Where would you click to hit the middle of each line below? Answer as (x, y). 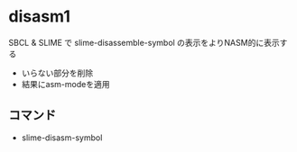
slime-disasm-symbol (62, 138)
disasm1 (40, 17)
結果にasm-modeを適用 (65, 84)
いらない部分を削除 (57, 73)
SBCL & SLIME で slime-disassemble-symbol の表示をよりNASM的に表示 (144, 42)
